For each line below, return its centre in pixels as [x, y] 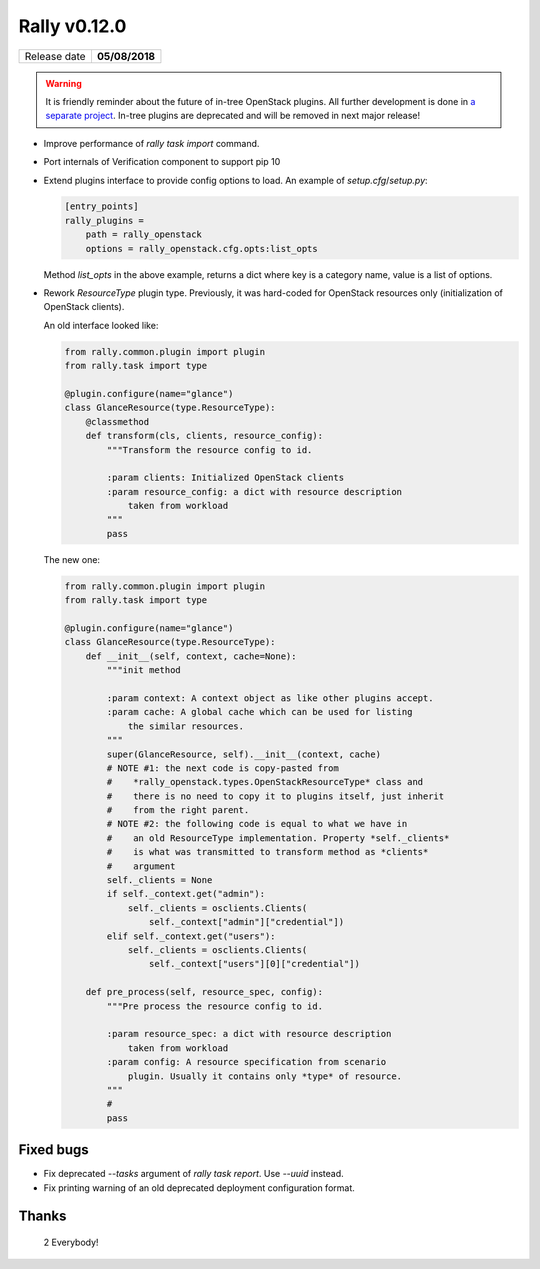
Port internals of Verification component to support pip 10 [162, 162]
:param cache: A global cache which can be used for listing [259, 712]
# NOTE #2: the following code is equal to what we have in [257, 824]
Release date [55, 56]
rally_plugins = [104, 220]
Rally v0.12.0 [72, 26]
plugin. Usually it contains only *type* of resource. [265, 1076]
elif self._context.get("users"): [191, 936]
